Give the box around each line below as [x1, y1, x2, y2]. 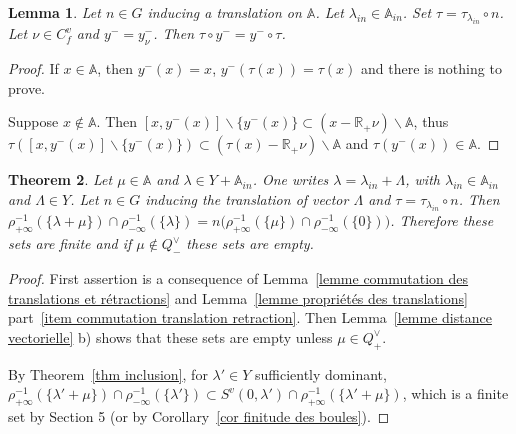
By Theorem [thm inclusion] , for [8, 363, 208, 384]
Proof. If [8, 58, 59, 79]
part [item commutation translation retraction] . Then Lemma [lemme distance [8, 307, 492, 328]
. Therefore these [390, 210, 494, 231]
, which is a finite [402, 383, 509, 404]
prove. [8, 77, 45, 98]
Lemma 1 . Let [8, 2, 101, 22]
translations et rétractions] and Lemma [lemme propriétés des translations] [8, 287, 468, 308]
